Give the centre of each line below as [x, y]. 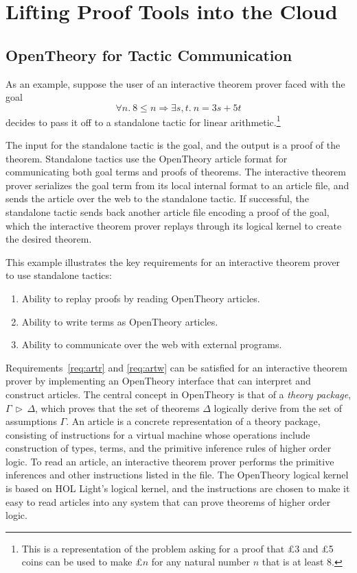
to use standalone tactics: [59, 275]
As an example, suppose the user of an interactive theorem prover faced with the [175, 83]
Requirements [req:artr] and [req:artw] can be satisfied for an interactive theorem [176, 367]
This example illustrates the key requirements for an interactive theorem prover [173, 261]
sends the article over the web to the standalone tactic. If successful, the [157, 198]
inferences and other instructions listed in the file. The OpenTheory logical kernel [177, 475]
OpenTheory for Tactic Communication [149, 54]
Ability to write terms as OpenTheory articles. [120, 321]
